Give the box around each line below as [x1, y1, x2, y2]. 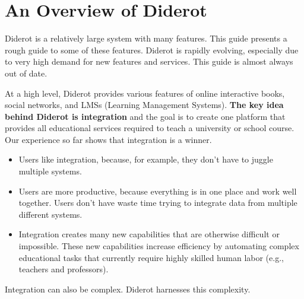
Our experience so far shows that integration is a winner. [5, 133, 212, 145]
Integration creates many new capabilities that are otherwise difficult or [18, 228, 280, 240]
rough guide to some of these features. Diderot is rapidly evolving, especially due [5, 43, 299, 56]
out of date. [5, 66, 47, 79]
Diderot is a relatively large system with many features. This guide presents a [5, 32, 287, 44]
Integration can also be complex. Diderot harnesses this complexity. [5, 282, 251, 295]
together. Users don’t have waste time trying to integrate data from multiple [18, 196, 297, 209]
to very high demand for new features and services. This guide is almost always [5, 55, 293, 68]
